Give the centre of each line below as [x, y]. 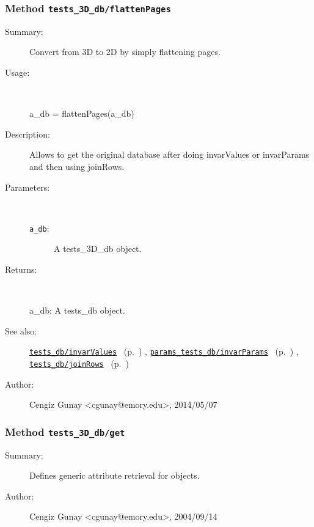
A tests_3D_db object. [98, 249]
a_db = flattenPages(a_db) [82, 113]
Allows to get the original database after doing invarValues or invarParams [170, 154]
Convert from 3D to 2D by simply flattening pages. [125, 52]
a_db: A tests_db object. [77, 310]
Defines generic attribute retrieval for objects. [115, 475]
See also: [21, 330]
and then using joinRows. [77, 166]
